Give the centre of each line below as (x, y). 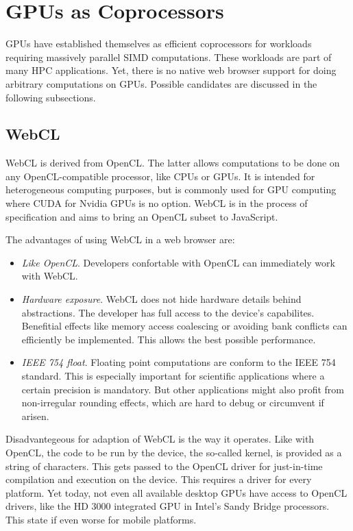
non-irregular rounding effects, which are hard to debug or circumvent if (173, 403)
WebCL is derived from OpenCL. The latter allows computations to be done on (173, 163)
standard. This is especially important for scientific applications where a (173, 376)
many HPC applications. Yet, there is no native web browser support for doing (171, 70)
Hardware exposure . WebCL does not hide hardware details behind (161, 299)
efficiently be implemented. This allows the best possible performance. (169, 339)
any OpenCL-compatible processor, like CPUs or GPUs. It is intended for (160, 176)
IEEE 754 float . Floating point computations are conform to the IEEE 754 (179, 362)
